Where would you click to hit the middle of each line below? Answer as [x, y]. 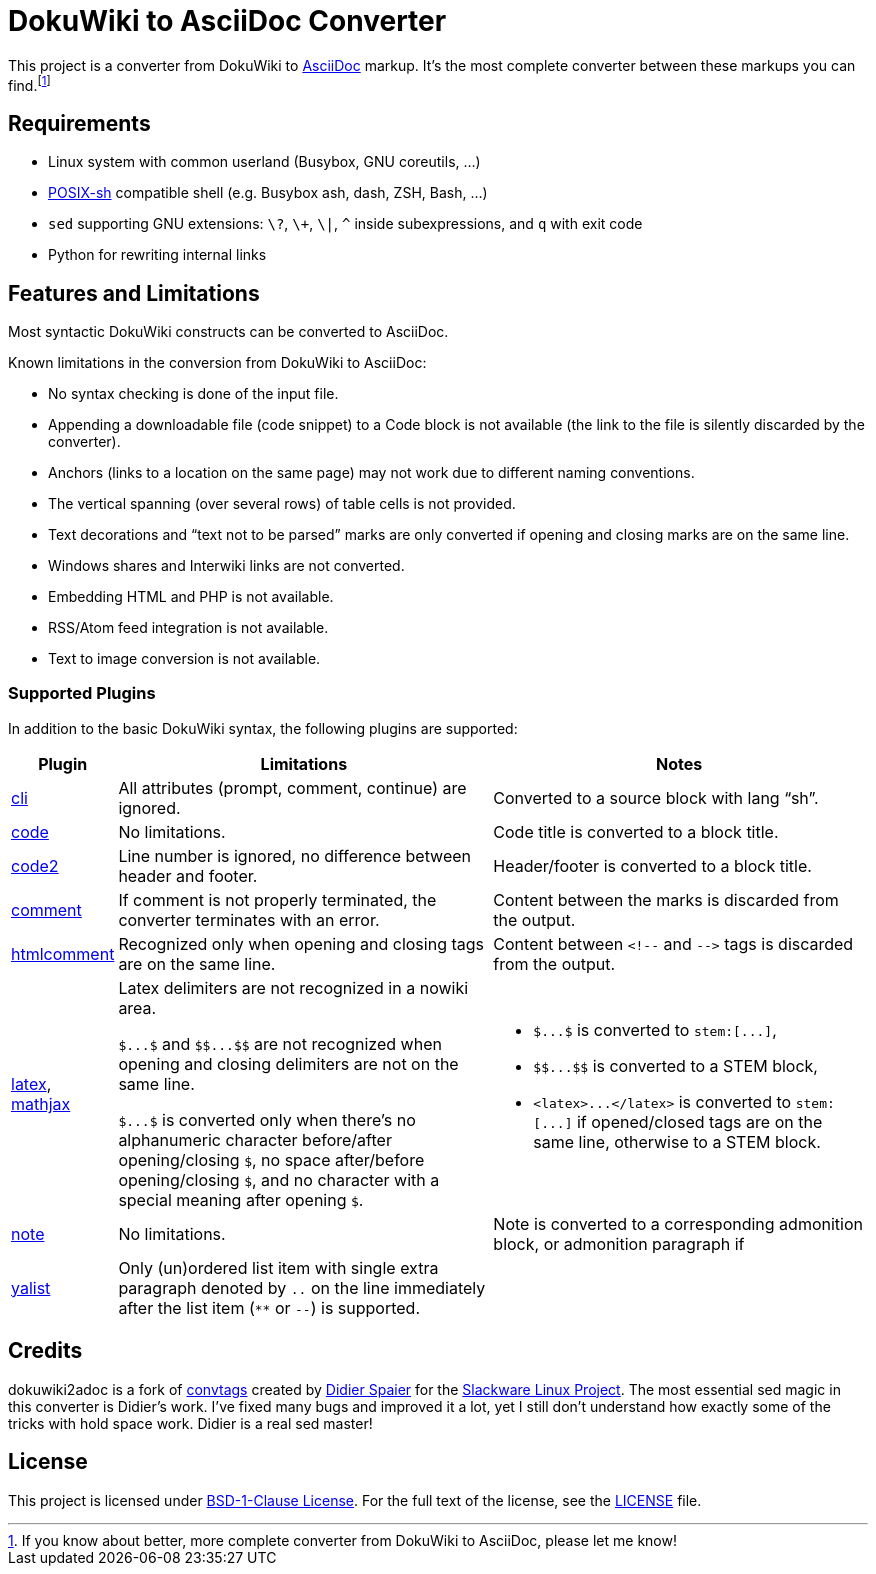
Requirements [79, 123]
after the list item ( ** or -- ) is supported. [269, 1307]
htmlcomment [63, 953]
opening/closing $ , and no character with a [279, 1179]
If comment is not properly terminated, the [277, 899]
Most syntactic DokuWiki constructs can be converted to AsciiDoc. [228, 332]
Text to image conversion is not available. [184, 659]
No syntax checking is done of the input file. [193, 394]
